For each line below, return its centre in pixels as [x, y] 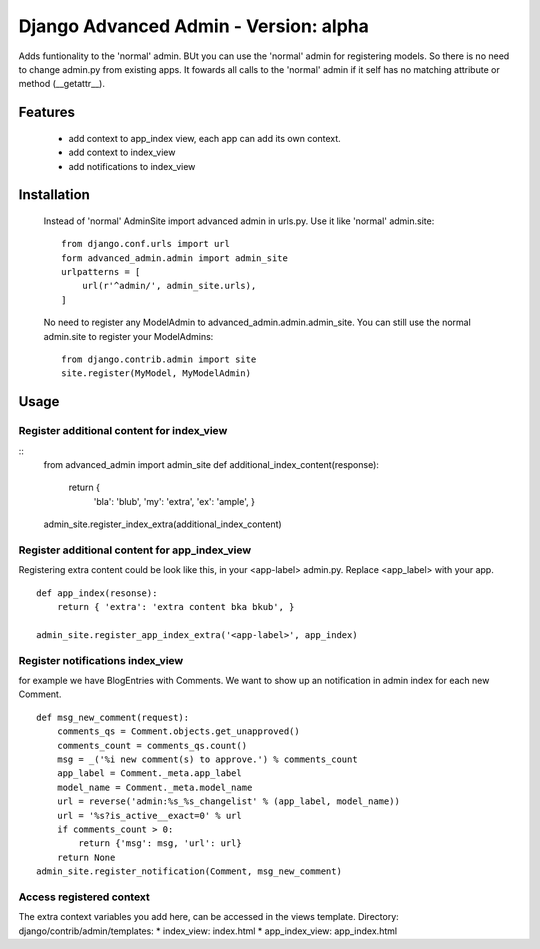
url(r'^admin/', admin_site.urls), [169, 286]
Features [46, 112]
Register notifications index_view [101, 660]
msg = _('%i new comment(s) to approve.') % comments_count [207, 759]
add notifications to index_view [132, 166]
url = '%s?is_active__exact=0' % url [149, 815]
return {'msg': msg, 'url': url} [160, 843]
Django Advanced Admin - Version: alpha [193, 26]
